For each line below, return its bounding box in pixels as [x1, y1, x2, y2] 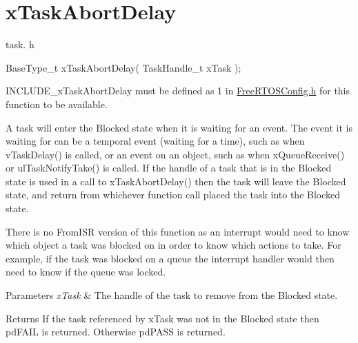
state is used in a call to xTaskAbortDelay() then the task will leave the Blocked [6, 174, 346, 188]
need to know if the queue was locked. [6, 264, 166, 279]
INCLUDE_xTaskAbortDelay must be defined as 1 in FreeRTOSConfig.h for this [6, 83, 350, 98]
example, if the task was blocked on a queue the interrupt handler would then [6, 251, 335, 265]
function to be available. [6, 96, 108, 111]
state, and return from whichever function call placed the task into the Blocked [6, 187, 341, 202]
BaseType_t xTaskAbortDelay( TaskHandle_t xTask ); [6, 60, 241, 74]
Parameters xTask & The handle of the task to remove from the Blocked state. [6, 288, 338, 302]
